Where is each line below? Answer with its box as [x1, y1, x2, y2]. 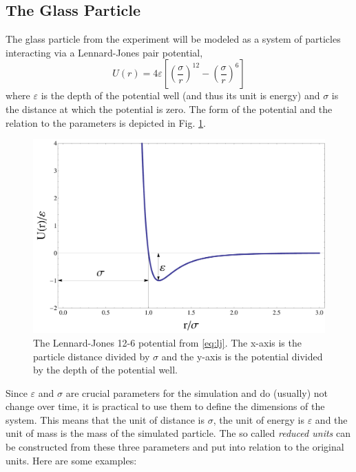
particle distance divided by [33, 349, 150, 363]
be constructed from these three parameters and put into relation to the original [6, 440, 344, 454]
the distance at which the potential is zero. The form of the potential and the [6, 101, 333, 116]
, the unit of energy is [213, 412, 304, 427]
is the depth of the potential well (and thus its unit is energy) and [41, 88, 320, 103]
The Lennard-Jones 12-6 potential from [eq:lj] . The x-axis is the [33, 335, 302, 349]
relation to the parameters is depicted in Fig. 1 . [6, 115, 206, 130]
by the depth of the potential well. [33, 362, 178, 377]
